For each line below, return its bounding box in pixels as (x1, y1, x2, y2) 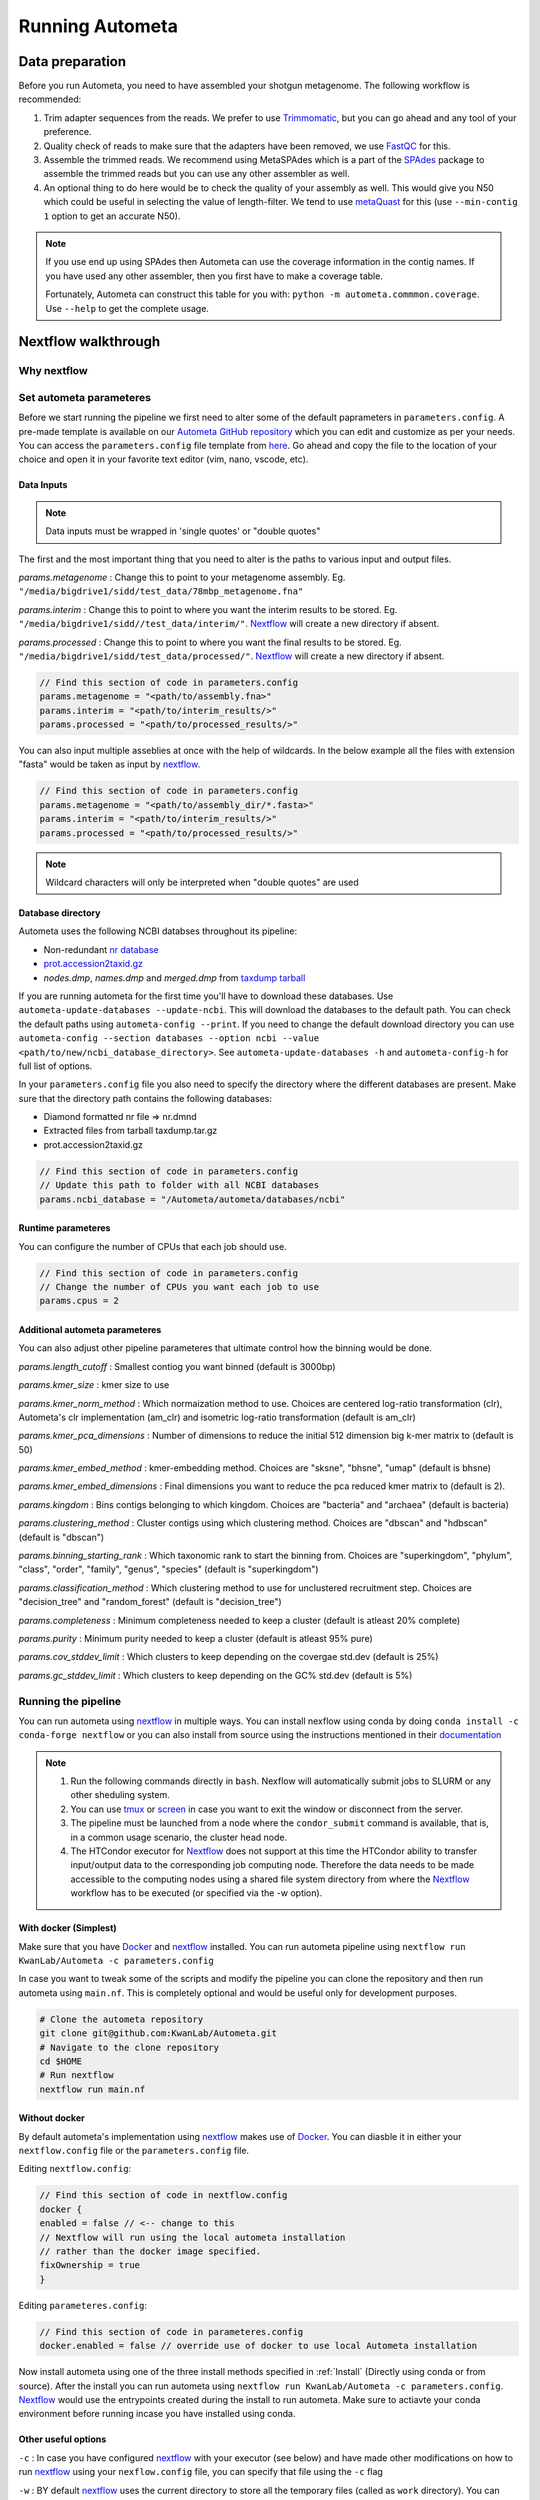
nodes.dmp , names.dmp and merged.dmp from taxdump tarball (43, 971, 306, 984)
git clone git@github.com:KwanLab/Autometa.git (39, 2028, 277, 2039)
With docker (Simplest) (18, 1922, 117, 1934)
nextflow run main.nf (39, 2083, 146, 2095)
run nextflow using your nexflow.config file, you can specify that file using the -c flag (18, 2466, 384, 2478)
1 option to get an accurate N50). (43, 210, 181, 222)
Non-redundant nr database (43, 943, 159, 955)
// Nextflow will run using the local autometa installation (39, 2231, 346, 2243)
